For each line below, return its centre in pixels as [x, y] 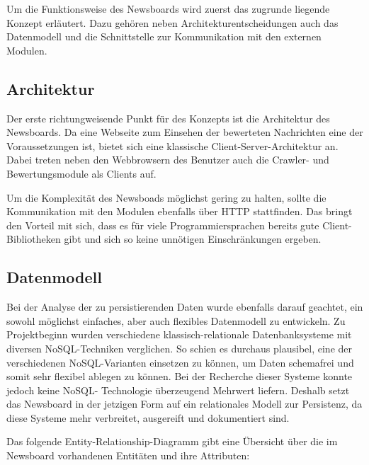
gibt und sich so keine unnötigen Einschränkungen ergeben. [193, 239]
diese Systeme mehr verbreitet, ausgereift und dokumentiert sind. [148, 417]
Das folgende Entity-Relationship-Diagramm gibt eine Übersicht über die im [172, 441]
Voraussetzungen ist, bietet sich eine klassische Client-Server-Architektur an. [172, 145]
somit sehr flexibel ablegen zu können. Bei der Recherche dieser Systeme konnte [180, 376]
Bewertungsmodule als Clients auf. [81, 173]
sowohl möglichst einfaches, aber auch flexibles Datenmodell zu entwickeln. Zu [176, 320]
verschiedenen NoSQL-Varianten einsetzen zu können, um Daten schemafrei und [180, 362]
